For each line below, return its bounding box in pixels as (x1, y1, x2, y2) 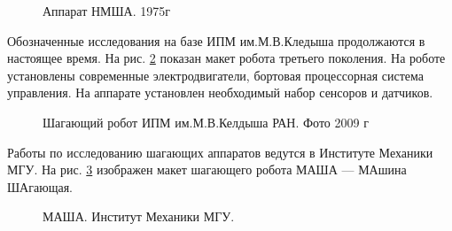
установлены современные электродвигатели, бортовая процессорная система (7, 65, 425, 84)
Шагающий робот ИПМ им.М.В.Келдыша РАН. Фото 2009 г (43, 112, 369, 131)
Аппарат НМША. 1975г (43, 2, 171, 19)
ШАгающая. (7, 177, 73, 196)
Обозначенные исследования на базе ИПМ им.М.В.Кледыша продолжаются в (7, 31, 425, 50)
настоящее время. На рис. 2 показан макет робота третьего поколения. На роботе (7, 49, 446, 67)
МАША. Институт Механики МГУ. (43, 207, 235, 226)
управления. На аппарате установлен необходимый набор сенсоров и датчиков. (7, 83, 433, 102)
